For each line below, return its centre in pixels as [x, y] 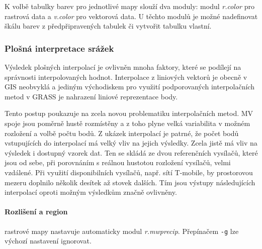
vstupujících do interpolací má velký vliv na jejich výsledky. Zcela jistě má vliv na [131, 143]
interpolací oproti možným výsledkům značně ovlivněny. [91, 192]
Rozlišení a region [36, 212]
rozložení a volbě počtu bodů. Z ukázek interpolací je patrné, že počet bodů [122, 133]
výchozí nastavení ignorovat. [48, 241]
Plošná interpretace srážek [59, 48]
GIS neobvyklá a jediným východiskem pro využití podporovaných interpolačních [129, 87]
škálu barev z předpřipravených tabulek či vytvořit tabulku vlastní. [108, 26]
